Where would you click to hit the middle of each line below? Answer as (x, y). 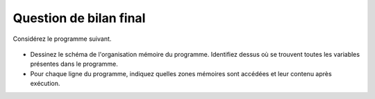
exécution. (45, 84)
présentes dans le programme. (74, 64)
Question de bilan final (79, 18)
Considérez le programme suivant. (62, 39)
